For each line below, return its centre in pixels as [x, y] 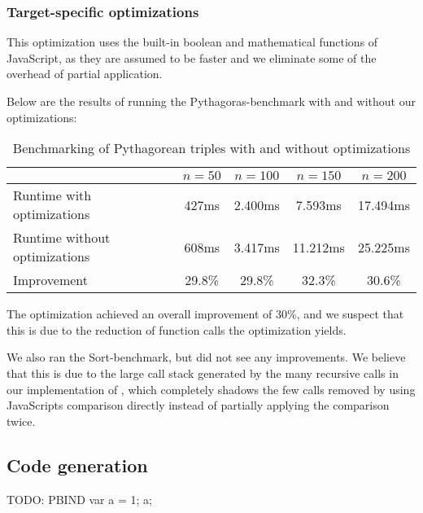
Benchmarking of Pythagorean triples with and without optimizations [211, 148]
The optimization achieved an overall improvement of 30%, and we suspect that [205, 314]
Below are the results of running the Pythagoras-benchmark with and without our [211, 101]
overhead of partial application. [85, 74]
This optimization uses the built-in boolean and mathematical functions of [192, 42]
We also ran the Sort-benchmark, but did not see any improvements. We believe [206, 357]
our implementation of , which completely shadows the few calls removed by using [211, 389]
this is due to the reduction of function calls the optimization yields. [177, 329]
